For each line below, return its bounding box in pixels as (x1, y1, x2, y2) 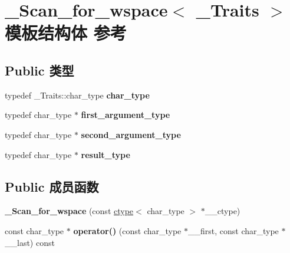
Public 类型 (5, 61, 74, 79)
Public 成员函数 (5, 177, 99, 195)
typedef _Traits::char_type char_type (5, 88, 150, 101)
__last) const (5, 236, 55, 248)
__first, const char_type (187, 224, 279, 236)
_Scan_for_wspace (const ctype (5, 205, 134, 217)
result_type (81, 148, 130, 160)
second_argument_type (81, 128, 181, 140)
